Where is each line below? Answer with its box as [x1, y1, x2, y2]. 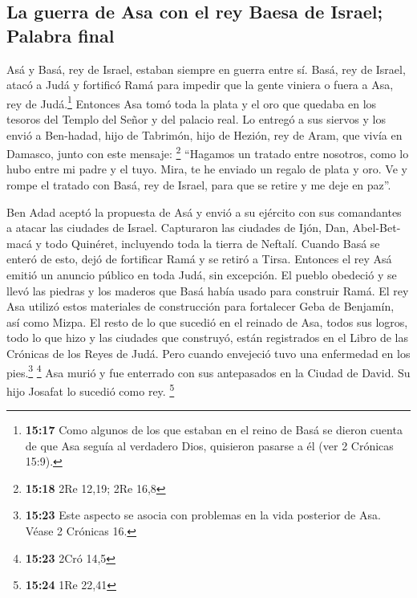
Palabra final [6, 22, 115, 47]
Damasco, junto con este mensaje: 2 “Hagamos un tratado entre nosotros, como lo [6, 143, 409, 161]
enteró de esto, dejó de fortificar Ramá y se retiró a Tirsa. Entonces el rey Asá [6, 250, 392, 267]
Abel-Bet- [352, 219, 401, 236]
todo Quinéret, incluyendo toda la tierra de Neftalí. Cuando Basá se [45, 234, 380, 251]
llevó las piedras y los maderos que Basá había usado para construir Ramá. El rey [6, 282, 409, 299]
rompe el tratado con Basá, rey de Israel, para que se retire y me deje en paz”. [6, 177, 391, 193]
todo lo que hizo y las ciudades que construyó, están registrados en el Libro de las [6, 329, 408, 346]
